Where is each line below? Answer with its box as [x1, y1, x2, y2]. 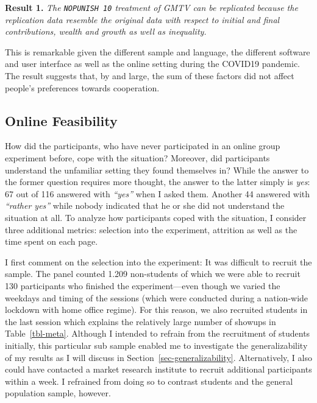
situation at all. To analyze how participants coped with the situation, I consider [5, 211, 307, 223]
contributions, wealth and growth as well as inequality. [5, 25, 207, 38]
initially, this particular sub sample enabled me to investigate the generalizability [5, 338, 308, 351]
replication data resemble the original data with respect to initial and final [5, 13, 280, 26]
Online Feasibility [5, 111, 118, 130]
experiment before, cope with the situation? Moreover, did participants [5, 152, 270, 164]
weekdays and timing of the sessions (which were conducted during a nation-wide [5, 291, 308, 304]
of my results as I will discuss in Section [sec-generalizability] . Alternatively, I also [5, 351, 312, 363]
